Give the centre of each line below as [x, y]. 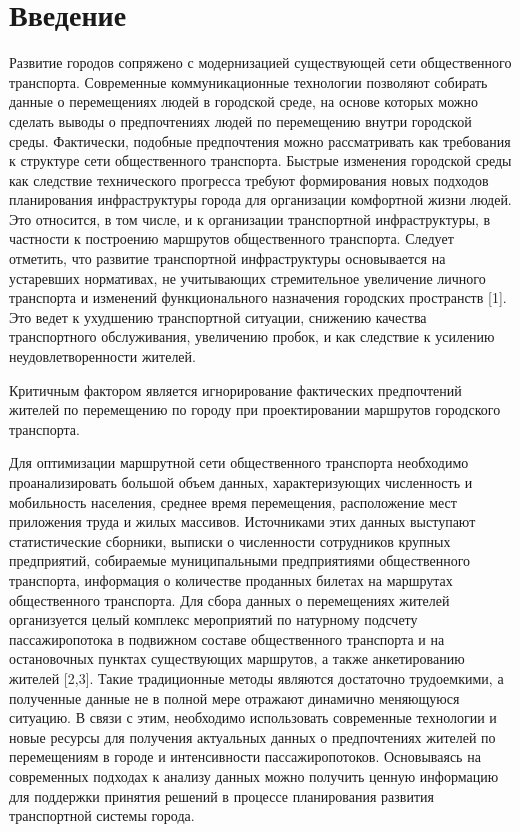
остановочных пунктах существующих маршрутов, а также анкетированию [237, 658]
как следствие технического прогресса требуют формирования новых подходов [249, 179]
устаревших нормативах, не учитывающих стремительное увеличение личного [247, 277]
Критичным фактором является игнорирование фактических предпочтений [235, 389]
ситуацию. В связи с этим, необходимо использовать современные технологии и [253, 717]
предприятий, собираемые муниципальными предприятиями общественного [240, 560]
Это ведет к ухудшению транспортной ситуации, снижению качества [218, 316]
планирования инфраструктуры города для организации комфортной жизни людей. [260, 199]
